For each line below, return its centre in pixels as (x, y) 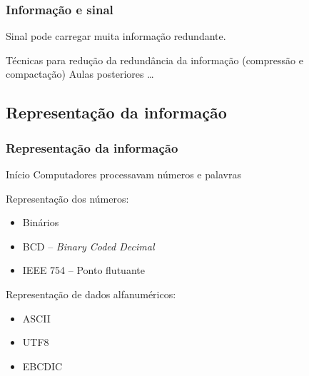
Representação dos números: (67, 198)
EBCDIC (42, 366)
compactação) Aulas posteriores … (80, 74)
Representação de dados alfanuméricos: (91, 294)
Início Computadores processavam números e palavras (123, 174)
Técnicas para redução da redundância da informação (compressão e (154, 60)
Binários (41, 222)
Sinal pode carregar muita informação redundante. (116, 36)
